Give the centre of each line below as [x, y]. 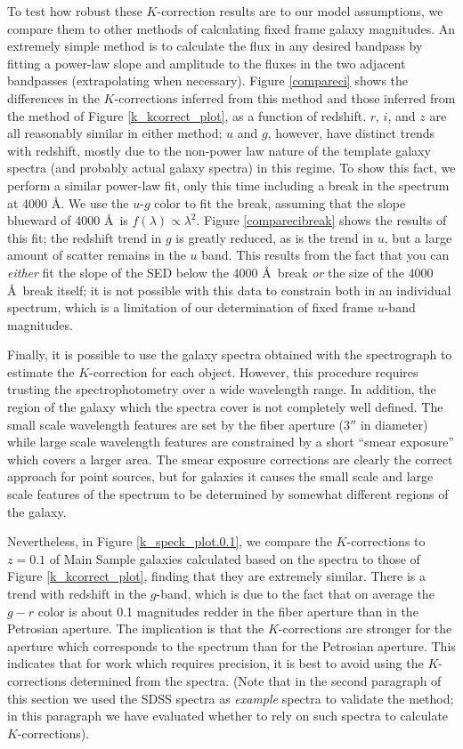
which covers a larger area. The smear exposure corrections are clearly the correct [230, 459]
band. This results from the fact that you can [325, 255]
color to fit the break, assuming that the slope [280, 202]
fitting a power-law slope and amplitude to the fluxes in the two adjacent [207, 63]
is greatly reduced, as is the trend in [274, 237]
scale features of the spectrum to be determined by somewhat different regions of [228, 494]
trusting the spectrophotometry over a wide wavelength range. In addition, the [222, 389]
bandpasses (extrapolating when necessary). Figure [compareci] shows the [208, 81]
